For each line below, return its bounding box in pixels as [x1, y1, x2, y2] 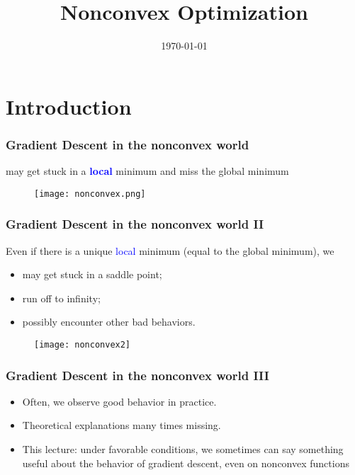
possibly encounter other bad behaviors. [22, 314, 196, 329]
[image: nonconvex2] [34, 339, 131, 350]
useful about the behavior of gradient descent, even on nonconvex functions [22, 455, 349, 470]
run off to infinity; [22, 290, 101, 305]
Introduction [6, 91, 132, 120]
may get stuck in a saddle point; [22, 267, 162, 282]
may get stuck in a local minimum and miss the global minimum [6, 164, 289, 178]
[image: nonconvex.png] [34, 188, 146, 199]
